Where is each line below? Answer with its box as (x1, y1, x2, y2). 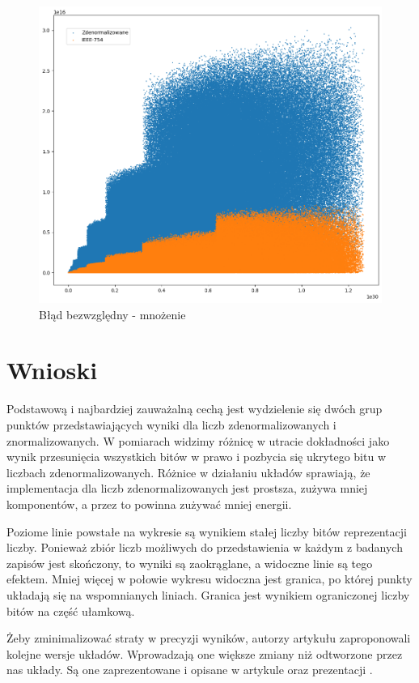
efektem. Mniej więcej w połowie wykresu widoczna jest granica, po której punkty (6, 570, 413, 587)
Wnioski (6, 353, 98, 386)
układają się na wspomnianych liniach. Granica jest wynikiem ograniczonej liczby (6, 586, 410, 603)
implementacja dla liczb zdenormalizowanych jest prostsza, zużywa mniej (6, 480, 368, 497)
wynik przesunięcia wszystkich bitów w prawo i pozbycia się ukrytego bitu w (6, 448, 387, 465)
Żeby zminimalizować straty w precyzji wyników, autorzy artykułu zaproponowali (6, 630, 411, 647)
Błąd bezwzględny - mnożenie (39, 305, 186, 322)
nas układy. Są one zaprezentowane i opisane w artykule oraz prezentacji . (6, 661, 373, 678)
